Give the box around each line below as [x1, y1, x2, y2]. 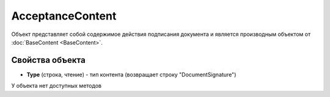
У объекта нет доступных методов [11, 82, 102, 90]
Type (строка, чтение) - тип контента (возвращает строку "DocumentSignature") [26, 71, 237, 78]
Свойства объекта [11, 55, 86, 65]
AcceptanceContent [11, 9, 117, 23]
